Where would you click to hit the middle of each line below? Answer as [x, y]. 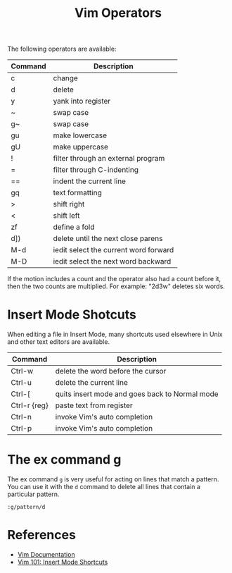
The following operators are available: [62, 49]
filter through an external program [109, 159]
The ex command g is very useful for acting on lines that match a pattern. [113, 479]
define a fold [74, 227]
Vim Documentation [46, 554]
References [41, 535]
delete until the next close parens [108, 239]
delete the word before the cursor [111, 371]
